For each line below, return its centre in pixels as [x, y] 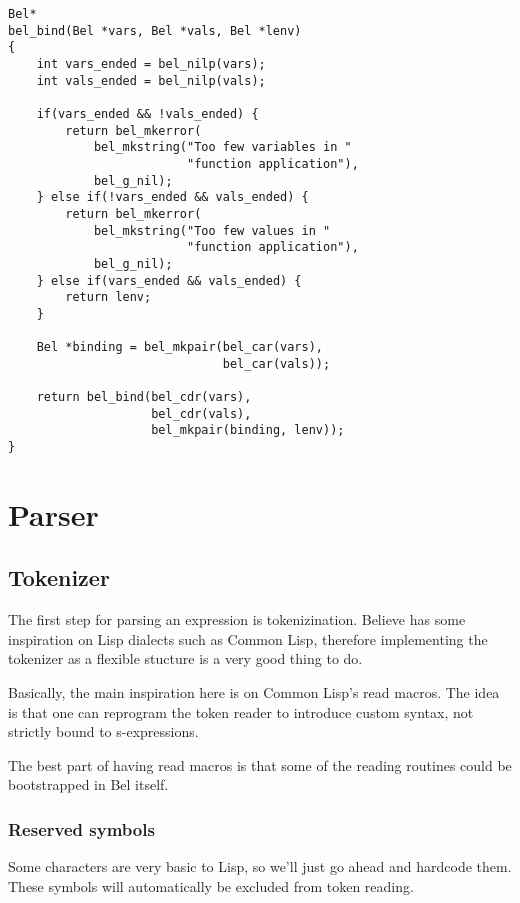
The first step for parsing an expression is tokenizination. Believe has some [237, 619]
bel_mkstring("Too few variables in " [222, 147]
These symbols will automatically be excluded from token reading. [211, 885]
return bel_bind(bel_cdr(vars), [144, 397]
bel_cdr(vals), [201, 413]
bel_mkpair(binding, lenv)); [248, 430]
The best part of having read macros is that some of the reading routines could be [260, 764]
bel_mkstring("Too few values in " [212, 230]
